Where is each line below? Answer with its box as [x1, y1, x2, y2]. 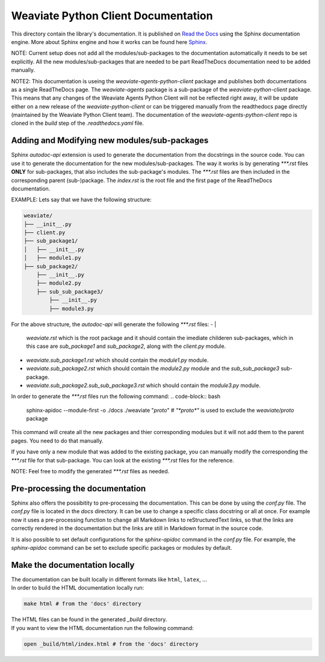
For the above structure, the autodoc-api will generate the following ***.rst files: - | [11, 320, 217, 328]
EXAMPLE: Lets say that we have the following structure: [11, 196, 152, 203]
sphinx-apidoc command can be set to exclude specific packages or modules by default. [11, 544, 232, 551]
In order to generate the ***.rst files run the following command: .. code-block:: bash [11, 392, 221, 400]
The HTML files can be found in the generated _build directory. [11, 616, 167, 623]
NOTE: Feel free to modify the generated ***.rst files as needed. [11, 468, 170, 475]
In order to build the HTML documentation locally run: [11, 584, 144, 591]
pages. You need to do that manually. [11, 437, 104, 444]
